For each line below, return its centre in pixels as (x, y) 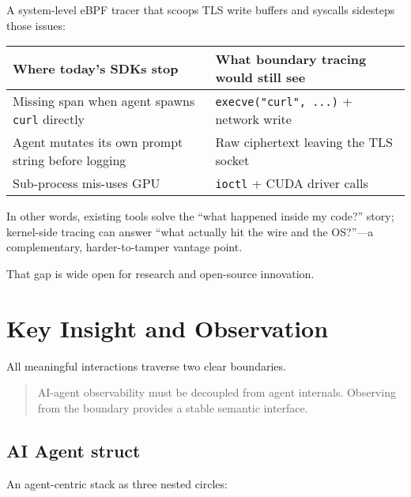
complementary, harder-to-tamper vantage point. (124, 247)
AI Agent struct (74, 450)
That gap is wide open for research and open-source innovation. (160, 273)
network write (253, 119)
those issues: (36, 25)
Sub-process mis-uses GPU (87, 183)
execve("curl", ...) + (284, 101)
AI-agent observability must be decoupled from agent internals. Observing (217, 392)
